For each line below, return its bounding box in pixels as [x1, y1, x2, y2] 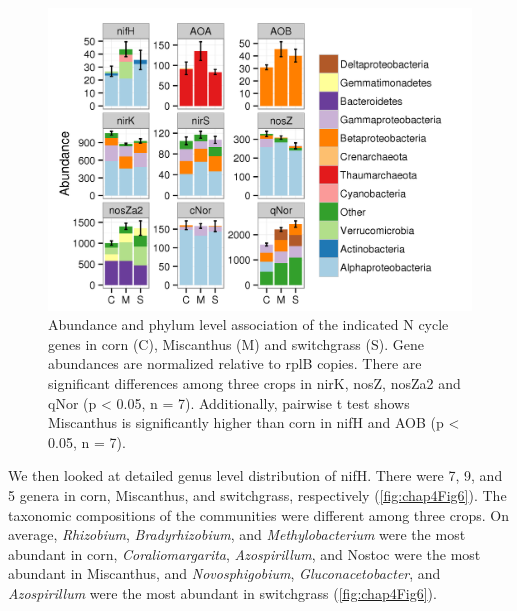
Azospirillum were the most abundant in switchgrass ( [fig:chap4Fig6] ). [8, 582, 437, 603]
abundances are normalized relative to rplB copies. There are [48, 353, 422, 374]
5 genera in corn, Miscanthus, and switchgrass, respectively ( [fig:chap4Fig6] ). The [8, 485, 507, 506]
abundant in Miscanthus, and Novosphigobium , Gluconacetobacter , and [8, 563, 441, 584]
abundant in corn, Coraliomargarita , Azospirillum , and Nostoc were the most [8, 543, 481, 564]
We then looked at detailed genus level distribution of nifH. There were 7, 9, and [8, 465, 503, 486]
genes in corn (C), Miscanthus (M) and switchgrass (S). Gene [48, 333, 424, 354]
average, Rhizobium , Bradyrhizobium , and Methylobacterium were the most [8, 524, 466, 545]
